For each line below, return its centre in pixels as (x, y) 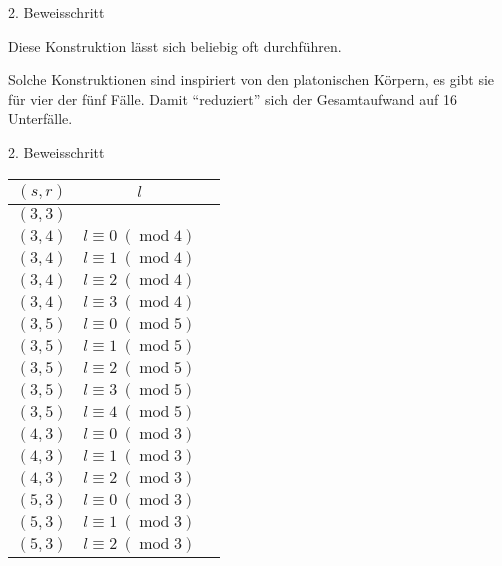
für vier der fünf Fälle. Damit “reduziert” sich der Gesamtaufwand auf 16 (232, 98)
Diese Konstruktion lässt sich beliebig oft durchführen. (175, 45)
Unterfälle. (40, 118)
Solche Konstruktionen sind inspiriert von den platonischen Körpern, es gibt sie (251, 79)
